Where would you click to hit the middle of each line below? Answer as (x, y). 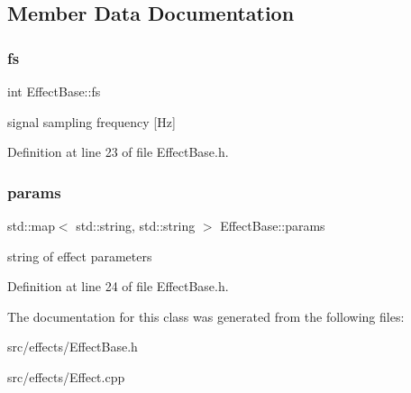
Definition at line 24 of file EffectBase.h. (118, 286)
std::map (31, 225)
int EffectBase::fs (54, 91)
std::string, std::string (136, 225)
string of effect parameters (80, 256)
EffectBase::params (273, 225)
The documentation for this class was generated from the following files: (206, 316)
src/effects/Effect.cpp (66, 376)
